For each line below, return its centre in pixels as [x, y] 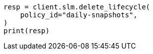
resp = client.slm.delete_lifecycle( [77, 7]
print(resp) [27, 31]
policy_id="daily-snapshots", [79, 15]
